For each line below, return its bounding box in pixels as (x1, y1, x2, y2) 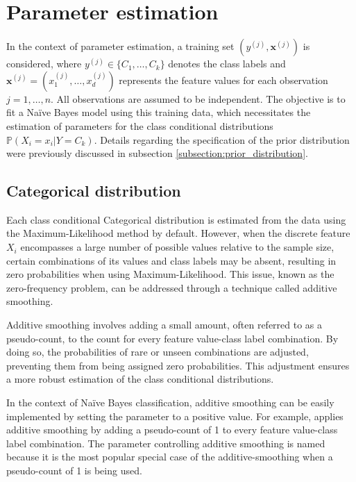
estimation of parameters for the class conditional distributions (6, 118, 273, 133)
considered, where (6, 56, 82, 71)
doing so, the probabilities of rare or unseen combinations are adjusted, (6, 344, 309, 359)
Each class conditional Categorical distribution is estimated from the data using (6, 212, 346, 226)
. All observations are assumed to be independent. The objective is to (51, 91, 346, 106)
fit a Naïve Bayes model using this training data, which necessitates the (6, 105, 311, 119)
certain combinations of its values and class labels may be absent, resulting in (6, 253, 337, 267)
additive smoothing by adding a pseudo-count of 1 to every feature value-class (6, 422, 338, 437)
